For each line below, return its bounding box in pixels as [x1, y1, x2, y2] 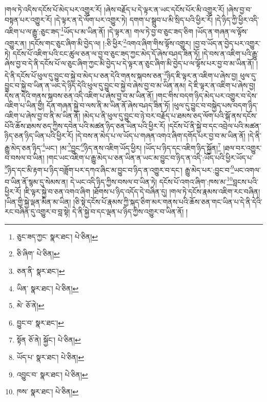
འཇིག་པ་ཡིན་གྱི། [5, 100, 45, 111]
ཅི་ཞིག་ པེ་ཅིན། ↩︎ [16, 248, 60, 259]
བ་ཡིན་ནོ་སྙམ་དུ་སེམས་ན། [5, 176, 68, 187]
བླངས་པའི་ [232, 176, 259, 187]
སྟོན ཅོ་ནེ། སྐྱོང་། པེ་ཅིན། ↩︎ [16, 334, 81, 345]
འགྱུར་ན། [5, 38, 27, 49]
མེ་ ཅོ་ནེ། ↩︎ [16, 300, 45, 311]
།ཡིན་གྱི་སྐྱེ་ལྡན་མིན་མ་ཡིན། [5, 196, 71, 207]
